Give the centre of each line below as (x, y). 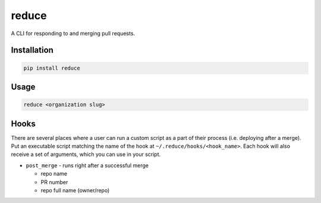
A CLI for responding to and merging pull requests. (73, 33)
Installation (32, 50)
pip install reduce (52, 68)
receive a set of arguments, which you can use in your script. (86, 154)
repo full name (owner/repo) (75, 190)
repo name (54, 174)
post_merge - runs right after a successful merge (87, 165)
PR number (54, 182)
